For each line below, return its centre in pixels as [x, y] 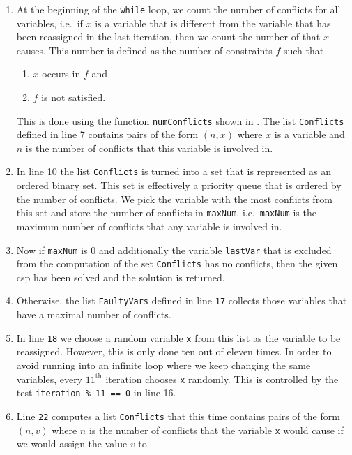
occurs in [61, 74]
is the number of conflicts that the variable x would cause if [216, 430]
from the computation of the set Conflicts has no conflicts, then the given [177, 263]
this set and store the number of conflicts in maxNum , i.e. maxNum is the [166, 212]
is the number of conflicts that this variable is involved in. [149, 148]
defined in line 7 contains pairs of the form [107, 134]
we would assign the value [72, 443]
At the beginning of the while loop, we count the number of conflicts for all [178, 9]
